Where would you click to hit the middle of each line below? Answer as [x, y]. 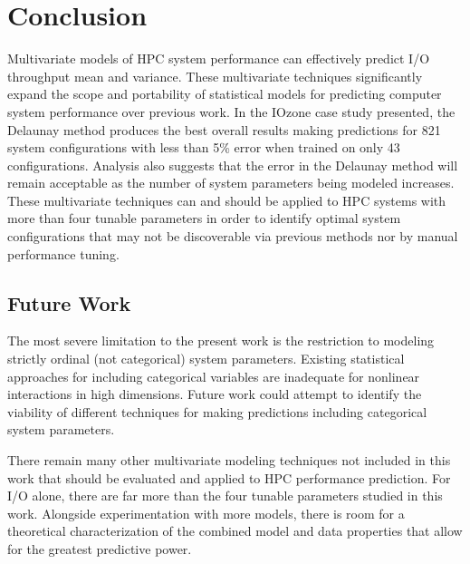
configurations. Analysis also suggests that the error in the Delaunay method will [233, 165]
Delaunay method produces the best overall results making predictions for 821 [224, 129]
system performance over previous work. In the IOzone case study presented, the [231, 111]
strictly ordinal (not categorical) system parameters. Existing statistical [206, 359]
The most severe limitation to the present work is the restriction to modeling [221, 340]
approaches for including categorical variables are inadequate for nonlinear [214, 376]
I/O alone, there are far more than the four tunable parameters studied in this [225, 496]
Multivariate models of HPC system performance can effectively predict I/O [219, 58]
